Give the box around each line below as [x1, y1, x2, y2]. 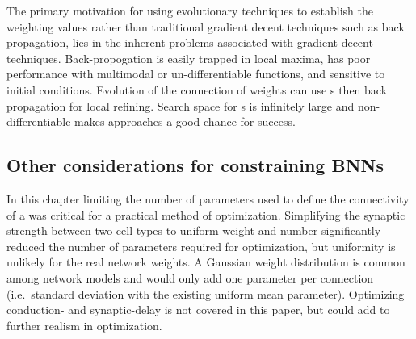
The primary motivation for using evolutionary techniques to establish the [6, 2, 373, 19]
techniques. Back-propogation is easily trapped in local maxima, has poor [6, 49, 371, 66]
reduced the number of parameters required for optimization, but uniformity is [6, 237, 396, 254]
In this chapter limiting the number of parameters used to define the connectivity [6, 190, 410, 207]
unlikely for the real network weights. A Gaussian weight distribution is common [6, 253, 405, 270]
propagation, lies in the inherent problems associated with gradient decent [6, 34, 373, 51]
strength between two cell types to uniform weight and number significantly [6, 222, 381, 239]
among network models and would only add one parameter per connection [6, 269, 374, 286]
